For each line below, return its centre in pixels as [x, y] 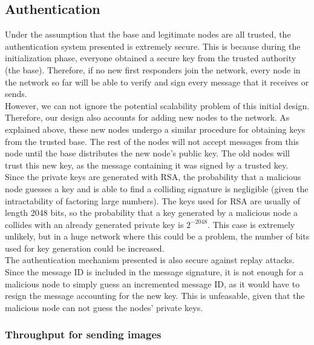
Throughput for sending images [83, 334]
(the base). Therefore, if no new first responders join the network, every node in [153, 69]
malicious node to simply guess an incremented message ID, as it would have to [152, 283]
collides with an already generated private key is [94, 224]
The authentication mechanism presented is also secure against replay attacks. [150, 260]
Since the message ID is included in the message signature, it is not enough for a [154, 272]
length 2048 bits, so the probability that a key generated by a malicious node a [152, 213]
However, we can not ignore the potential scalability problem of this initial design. [157, 105]
